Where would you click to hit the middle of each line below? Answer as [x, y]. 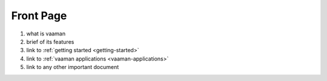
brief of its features [50, 41]
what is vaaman [46, 34]
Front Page [39, 16]
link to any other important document [73, 67]
